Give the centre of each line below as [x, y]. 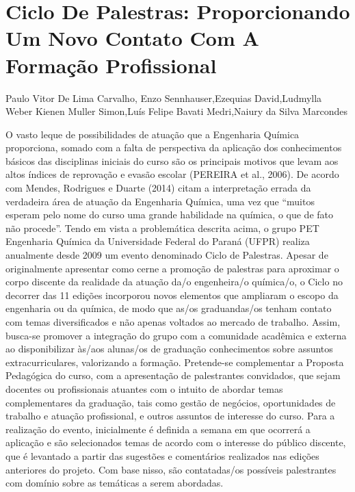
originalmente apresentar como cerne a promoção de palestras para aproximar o [172, 268]
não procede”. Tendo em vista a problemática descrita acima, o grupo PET [162, 228]
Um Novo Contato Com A [132, 38]
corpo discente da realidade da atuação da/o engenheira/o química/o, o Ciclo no [174, 282]
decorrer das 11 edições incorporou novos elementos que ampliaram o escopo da [172, 295]
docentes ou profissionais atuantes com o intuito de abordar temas [144, 388]
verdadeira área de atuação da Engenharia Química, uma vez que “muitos [160, 201]
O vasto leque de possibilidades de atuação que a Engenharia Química [153, 134]
